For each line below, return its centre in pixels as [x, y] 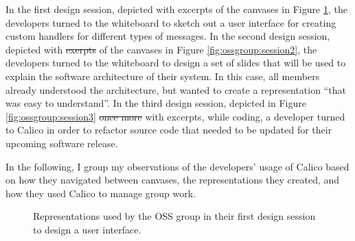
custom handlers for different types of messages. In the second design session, [168, 36]
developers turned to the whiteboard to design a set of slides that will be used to [176, 63]
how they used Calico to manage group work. [101, 193]
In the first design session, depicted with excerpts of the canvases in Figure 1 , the [176, 9]
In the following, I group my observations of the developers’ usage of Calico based [177, 166]
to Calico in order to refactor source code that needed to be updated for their [169, 130]
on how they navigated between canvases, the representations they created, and [173, 180]
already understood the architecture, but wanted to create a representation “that [176, 89]
